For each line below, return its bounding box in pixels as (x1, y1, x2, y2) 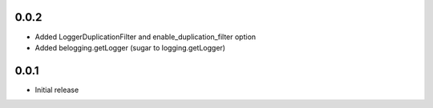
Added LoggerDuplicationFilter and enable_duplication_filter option (34, 32, 257, 42)
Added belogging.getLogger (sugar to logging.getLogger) (34, 42, 226, 52)
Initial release (34, 85, 79, 94)
